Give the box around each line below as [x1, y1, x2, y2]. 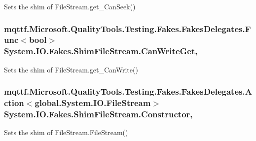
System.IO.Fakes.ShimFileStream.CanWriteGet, [4, 45, 198, 57]
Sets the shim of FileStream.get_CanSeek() [4, 1, 136, 11]
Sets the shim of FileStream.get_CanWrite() [4, 64, 138, 74]
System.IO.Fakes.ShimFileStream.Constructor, [4, 108, 193, 120]
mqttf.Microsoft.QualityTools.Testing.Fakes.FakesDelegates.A [4, 85, 252, 98]
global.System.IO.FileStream [35, 97, 151, 109]
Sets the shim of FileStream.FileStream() [4, 127, 128, 138]
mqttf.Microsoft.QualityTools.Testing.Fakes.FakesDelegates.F [4, 22, 251, 35]
